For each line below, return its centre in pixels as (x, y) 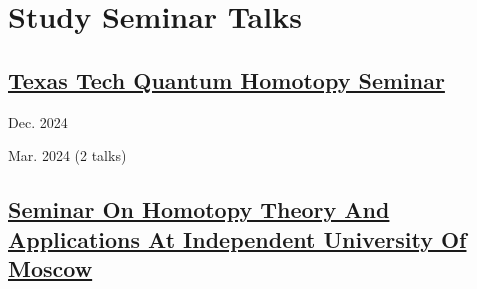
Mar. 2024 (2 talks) (67, 155)
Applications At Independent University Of (237, 238)
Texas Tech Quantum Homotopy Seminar (226, 79)
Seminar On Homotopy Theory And (199, 209)
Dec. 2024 (38, 121)
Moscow (50, 267)
